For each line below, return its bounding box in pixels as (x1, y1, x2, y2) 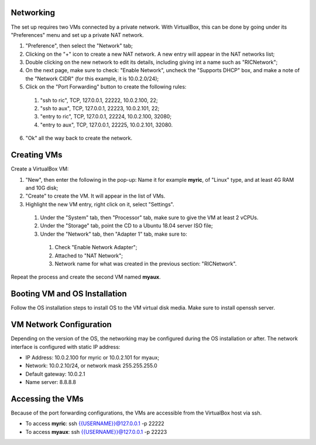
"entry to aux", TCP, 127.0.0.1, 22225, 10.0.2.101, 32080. (40, 121, 173, 128)
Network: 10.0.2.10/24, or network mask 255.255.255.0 (25, 362, 157, 369)
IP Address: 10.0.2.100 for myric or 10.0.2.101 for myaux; (25, 354, 160, 361)
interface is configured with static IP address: (11, 343, 121, 350)
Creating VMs (11, 150, 63, 160)
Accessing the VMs (11, 393, 84, 404)
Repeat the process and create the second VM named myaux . (11, 273, 161, 281)
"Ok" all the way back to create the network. (25, 135, 133, 142)
